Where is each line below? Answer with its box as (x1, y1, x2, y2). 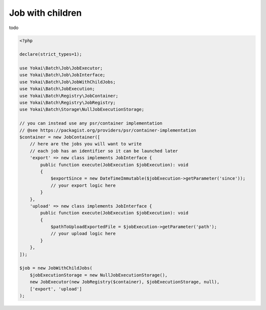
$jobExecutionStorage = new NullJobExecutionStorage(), (30, 272, 168, 278)
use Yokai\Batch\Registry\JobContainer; (19, 93, 118, 99)
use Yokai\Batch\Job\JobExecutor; (19, 66, 103, 71)
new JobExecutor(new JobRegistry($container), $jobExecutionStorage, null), (30, 279, 220, 285)
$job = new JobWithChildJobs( (19, 265, 93, 271)
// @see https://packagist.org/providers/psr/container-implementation (19, 127, 197, 133)
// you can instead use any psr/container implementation (19, 121, 163, 126)
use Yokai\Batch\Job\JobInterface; (19, 72, 105, 78)
